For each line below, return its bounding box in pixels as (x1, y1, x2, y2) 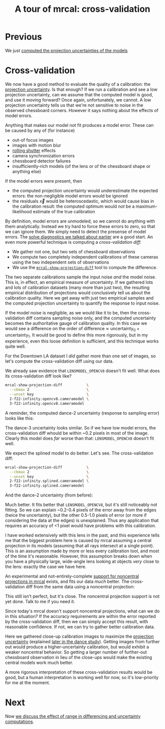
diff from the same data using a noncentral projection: (26, 584, 135, 590)
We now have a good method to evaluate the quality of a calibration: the (5, 81, 151, 87)
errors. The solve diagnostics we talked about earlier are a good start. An (5, 233, 153, 240)
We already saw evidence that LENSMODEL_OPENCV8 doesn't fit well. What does (5, 368, 160, 374)
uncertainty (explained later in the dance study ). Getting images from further (5, 639, 160, 645)
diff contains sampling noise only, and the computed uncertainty (26, 315, 156, 321)
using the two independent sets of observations (12, 259, 110, 265)
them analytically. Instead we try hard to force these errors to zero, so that (5, 223, 156, 229)
